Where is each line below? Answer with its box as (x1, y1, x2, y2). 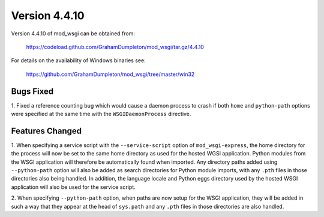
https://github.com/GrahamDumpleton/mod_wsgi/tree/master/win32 (26, 71, 195, 78)
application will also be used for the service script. (11, 183, 136, 191)
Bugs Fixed (11, 86, 54, 96)
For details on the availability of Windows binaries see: (11, 57, 146, 64)
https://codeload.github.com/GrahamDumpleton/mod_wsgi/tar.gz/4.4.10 (26, 43, 204, 50)
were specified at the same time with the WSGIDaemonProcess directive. (11, 111, 191, 118)
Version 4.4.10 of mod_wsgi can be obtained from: (11, 30, 135, 37)
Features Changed (11, 126, 82, 136)
